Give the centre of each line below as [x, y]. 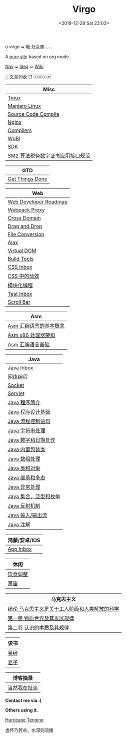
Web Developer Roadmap [38, 201]
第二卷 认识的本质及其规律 [38, 627]
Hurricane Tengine [24, 719]
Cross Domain [24, 218]
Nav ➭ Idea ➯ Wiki [24, 66]
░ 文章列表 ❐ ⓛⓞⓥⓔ [28, 77]
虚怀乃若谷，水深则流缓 [29, 730]
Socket [16, 385]
